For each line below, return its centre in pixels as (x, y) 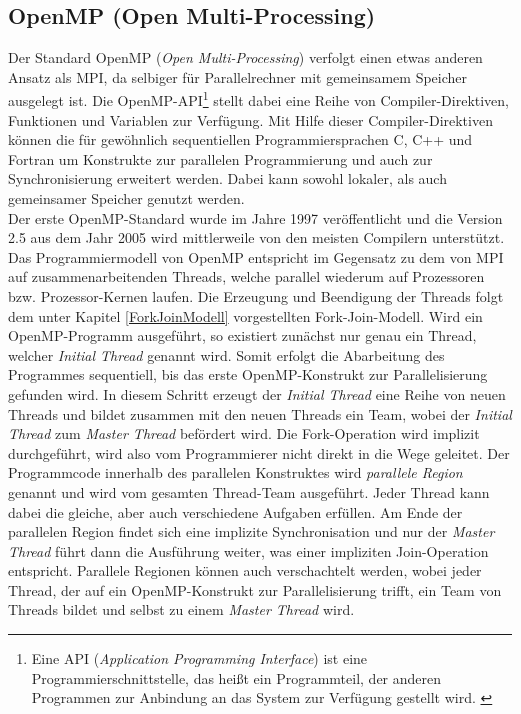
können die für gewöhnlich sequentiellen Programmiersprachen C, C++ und (240, 139)
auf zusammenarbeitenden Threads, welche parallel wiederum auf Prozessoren (246, 276)
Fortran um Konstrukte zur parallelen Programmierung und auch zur (220, 158)
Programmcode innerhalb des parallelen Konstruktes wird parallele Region (235, 472)
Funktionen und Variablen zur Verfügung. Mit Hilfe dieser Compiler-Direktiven (250, 119)
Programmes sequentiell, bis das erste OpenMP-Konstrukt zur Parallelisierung (248, 374)
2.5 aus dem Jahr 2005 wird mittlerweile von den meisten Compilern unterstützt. (256, 237)
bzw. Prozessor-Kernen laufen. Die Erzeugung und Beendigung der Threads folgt (256, 295)
